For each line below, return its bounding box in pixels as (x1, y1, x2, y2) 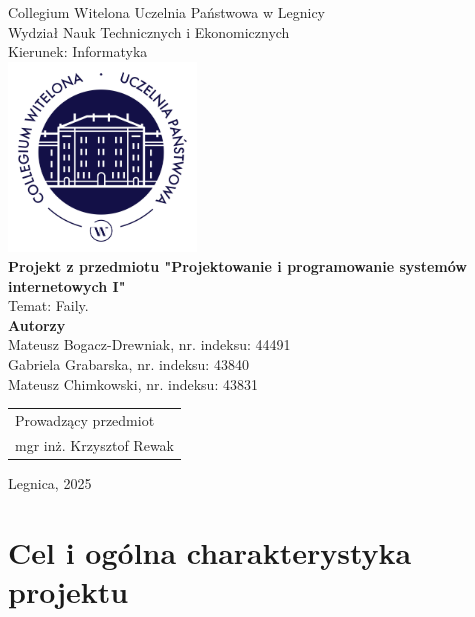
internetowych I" (8, 275, 126, 296)
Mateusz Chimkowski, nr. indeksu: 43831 (8, 373, 258, 394)
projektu (8, 570, 129, 611)
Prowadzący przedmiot (15, 409, 155, 430)
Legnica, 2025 (8, 472, 92, 493)
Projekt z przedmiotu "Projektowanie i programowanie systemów (8, 256, 467, 277)
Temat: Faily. (8, 295, 89, 316)
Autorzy (8, 314, 66, 335)
